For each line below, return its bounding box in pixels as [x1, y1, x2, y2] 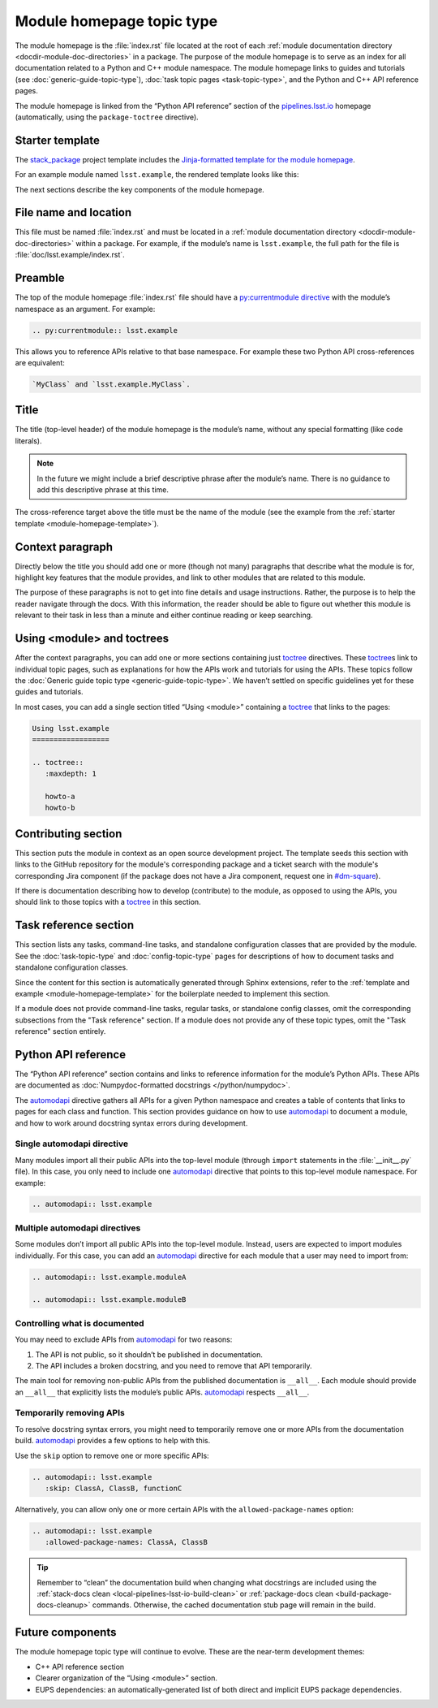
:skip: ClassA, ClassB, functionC [45, 1483, 182, 1493]
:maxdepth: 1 [45, 769, 97, 779]
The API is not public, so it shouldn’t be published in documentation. [35, 1349, 264, 1360]
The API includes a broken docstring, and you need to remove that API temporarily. [35, 1360, 312, 1370]
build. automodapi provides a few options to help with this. [15, 1436, 211, 1446]
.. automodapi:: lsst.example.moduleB [32, 1295, 187, 1304]
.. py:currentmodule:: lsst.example [32, 326, 178, 335]
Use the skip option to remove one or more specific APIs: [15, 1451, 210, 1460]
